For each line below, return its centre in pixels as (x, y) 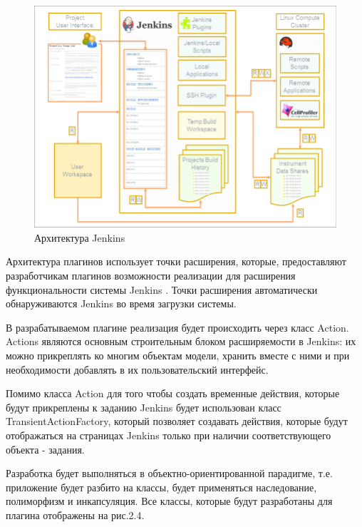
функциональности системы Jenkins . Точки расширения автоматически (162, 289)
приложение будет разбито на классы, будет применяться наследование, (161, 487)
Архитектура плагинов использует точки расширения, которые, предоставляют (176, 261)
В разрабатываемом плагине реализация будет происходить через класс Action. (177, 327)
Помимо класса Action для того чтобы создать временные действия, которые (173, 393)
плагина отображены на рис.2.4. (75, 515)
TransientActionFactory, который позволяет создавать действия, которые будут (177, 421)
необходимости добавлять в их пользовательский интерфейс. (137, 369)
